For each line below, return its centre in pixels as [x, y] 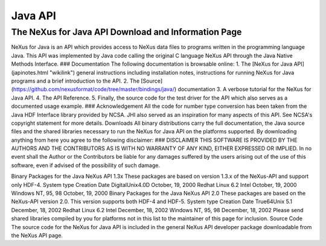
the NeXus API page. [37, 235]
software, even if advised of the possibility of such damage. [85, 165]
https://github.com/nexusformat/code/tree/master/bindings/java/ [94, 89]
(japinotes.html [30, 72]
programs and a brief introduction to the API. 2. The [75, 81]
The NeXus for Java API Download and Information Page [126, 32]
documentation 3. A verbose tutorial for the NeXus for [245, 89]
